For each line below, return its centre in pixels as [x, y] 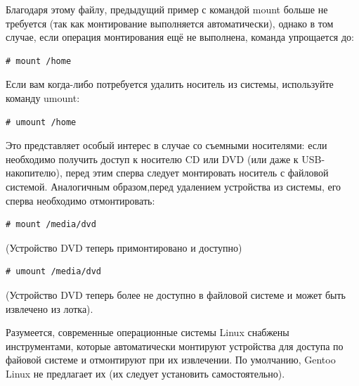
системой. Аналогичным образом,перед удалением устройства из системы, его [174, 186]
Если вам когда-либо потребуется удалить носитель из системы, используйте [170, 84]
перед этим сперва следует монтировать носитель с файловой [197, 173]
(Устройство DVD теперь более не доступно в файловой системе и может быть [176, 294]
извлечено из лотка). [50, 308]
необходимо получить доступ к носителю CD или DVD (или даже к [152, 159]
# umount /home [41, 122]
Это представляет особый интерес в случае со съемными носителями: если [167, 145]
